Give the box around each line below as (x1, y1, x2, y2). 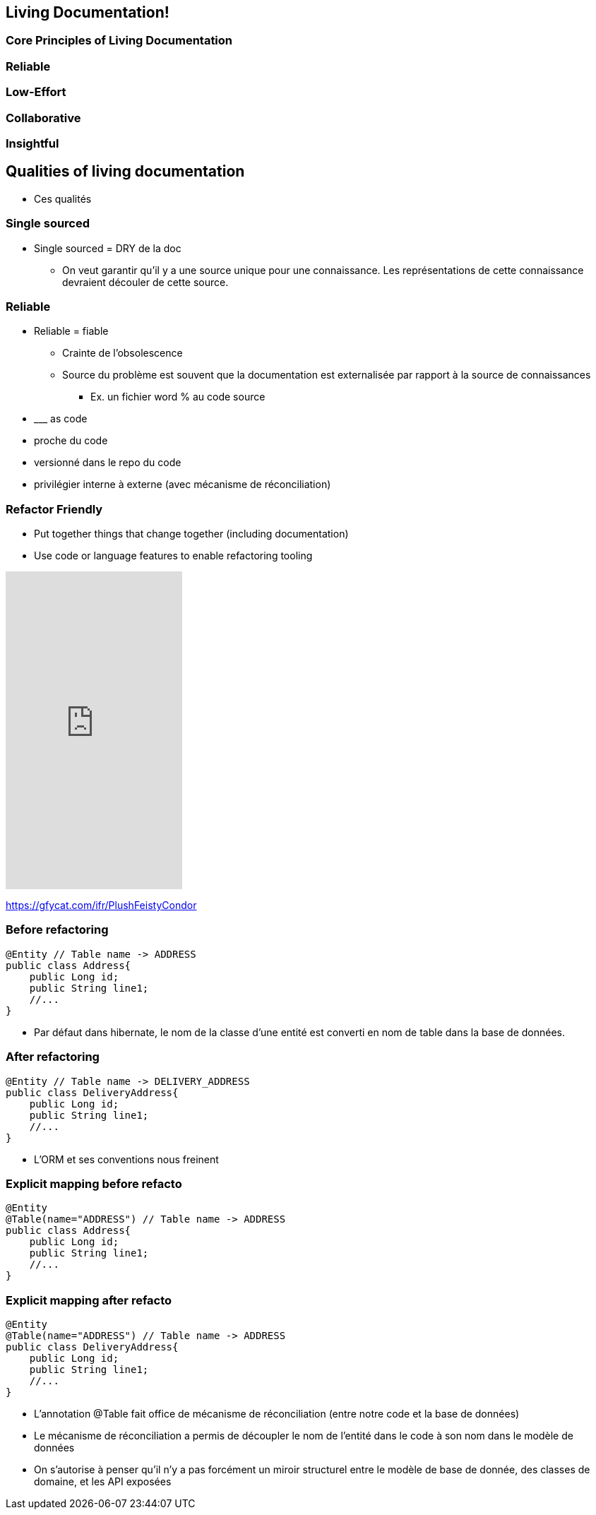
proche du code (34, 434, 108, 447)
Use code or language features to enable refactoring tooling (34, 549, 313, 562)
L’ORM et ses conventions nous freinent (34, 1153, 219, 1165)
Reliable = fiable (34, 325, 109, 338)
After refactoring (6, 1050, 100, 1064)
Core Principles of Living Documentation (6, 33, 233, 48)
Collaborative (6, 110, 81, 125)
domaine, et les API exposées (34, 1475, 172, 1488)
